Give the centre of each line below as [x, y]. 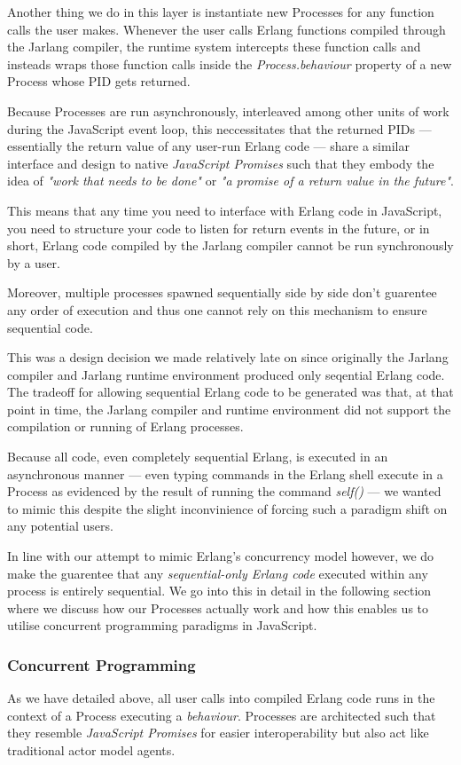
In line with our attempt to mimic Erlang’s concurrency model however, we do [221, 556]
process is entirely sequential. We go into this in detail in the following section [219, 591]
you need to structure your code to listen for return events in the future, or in [219, 228]
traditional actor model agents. [91, 750]
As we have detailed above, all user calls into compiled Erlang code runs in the [221, 698]
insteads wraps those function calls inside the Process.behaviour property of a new [230, 63]
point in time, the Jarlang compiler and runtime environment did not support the [229, 409]
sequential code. [50, 327]
